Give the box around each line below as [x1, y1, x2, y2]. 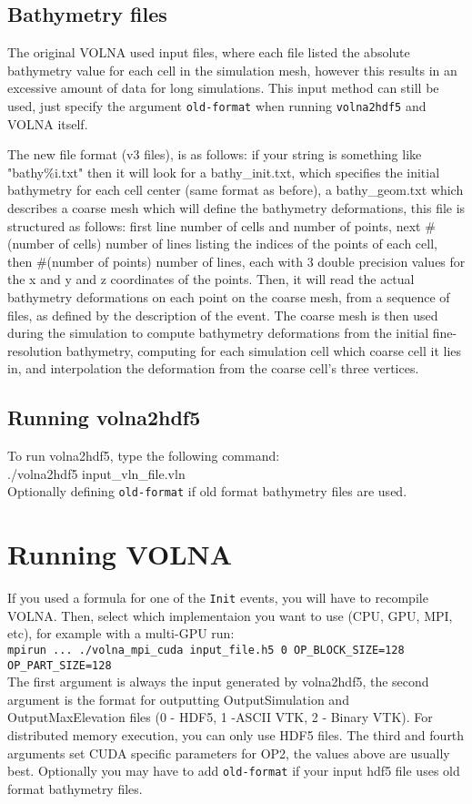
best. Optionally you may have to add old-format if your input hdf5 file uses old [7, 761, 460, 780]
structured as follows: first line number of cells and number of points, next [7, 216, 421, 235]
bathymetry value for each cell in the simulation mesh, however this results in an [7, 60, 457, 79]
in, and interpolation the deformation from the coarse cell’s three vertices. [7, 359, 419, 378]
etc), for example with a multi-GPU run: [7, 624, 235, 643]
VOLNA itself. [7, 114, 88, 133]
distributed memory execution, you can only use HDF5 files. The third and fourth [7, 726, 465, 745]
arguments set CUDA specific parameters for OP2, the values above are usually [7, 743, 450, 762]
